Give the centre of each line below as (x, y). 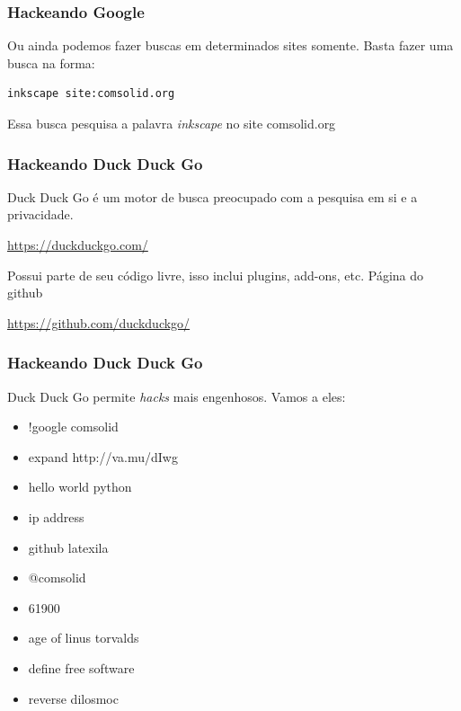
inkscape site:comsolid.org (91, 94)
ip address (56, 516)
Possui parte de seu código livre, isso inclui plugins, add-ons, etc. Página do (216, 275)
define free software (81, 667)
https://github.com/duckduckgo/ (99, 322)
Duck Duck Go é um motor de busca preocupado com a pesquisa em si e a (213, 196)
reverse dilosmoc (73, 698)
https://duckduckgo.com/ (78, 244)
